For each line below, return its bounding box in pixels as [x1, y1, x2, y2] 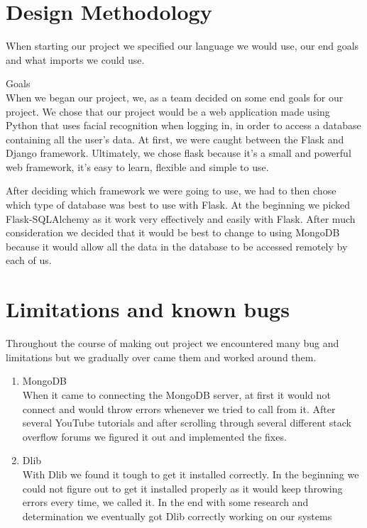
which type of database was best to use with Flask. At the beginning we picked [6, 197, 351, 212]
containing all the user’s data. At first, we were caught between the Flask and [6, 131, 344, 146]
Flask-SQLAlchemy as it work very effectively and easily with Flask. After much [6, 211, 356, 226]
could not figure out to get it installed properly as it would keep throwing [22, 480, 343, 495]
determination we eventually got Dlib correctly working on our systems [22, 508, 332, 523]
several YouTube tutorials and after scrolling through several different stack [22, 415, 351, 430]
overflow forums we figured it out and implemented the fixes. [22, 429, 287, 444]
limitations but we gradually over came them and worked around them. [6, 349, 317, 364]
